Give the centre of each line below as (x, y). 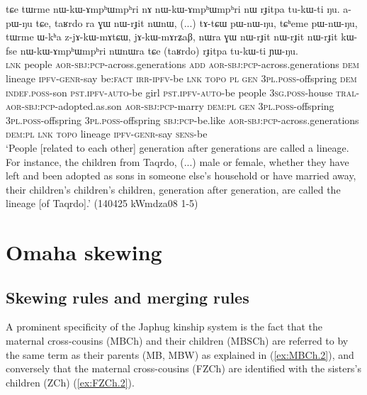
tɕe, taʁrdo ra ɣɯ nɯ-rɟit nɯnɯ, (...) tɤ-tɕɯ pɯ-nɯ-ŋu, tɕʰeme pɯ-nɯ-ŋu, (197, 22)
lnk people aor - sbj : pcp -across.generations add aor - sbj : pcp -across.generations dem (182, 64)
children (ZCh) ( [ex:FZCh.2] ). (70, 382)
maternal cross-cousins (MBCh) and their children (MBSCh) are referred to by (177, 341)
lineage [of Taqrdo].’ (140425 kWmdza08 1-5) (102, 203)
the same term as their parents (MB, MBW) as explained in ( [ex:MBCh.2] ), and (180, 354)
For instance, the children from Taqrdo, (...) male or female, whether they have (177, 161)
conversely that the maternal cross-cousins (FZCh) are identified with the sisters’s (183, 368)
